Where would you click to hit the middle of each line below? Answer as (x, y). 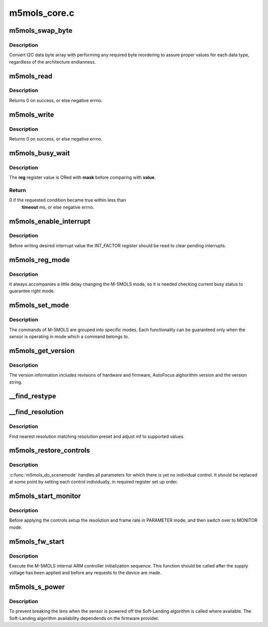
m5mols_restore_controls (50, 451)
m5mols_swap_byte (41, 31)
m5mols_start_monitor (45, 496)
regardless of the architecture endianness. (53, 62)
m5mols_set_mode (39, 305)
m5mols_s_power (37, 587)
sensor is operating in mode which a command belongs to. (69, 336)
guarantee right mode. (32, 291)
